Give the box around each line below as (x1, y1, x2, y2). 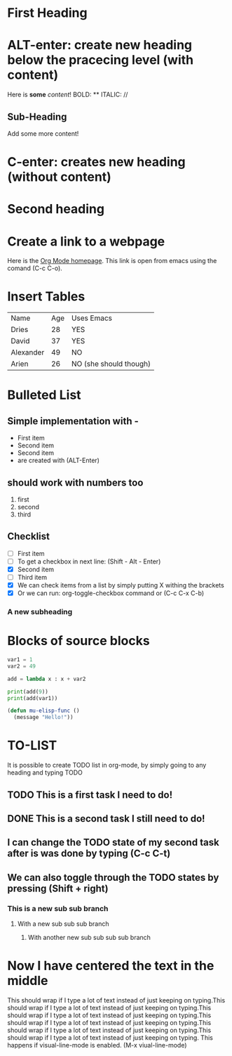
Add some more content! (7, 129, 79, 138)
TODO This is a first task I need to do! (7, 789, 173, 801)
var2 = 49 (7, 663, 36, 670)
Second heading (7, 201, 105, 217)
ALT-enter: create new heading (7, 37, 193, 53)
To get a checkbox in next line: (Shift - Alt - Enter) (17, 557, 161, 566)
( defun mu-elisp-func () (7, 707, 80, 715)
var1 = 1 (7, 656, 33, 663)
